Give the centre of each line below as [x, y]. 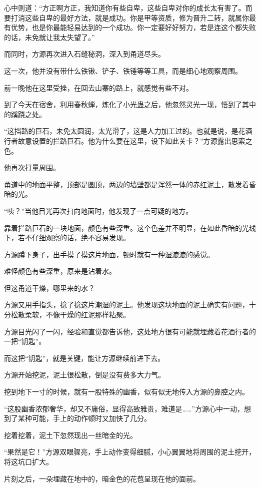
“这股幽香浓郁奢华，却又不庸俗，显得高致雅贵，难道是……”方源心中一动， [124, 408]
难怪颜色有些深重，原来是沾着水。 [60, 271]
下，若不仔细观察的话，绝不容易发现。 [67, 237]
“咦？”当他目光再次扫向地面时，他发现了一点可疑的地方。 [98, 210]
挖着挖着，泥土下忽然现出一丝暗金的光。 [70, 435]
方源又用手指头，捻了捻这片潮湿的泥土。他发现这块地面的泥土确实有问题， [126, 305]
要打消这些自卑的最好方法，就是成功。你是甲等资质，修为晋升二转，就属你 [126, 17]
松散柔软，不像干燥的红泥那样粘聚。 [70, 315]
